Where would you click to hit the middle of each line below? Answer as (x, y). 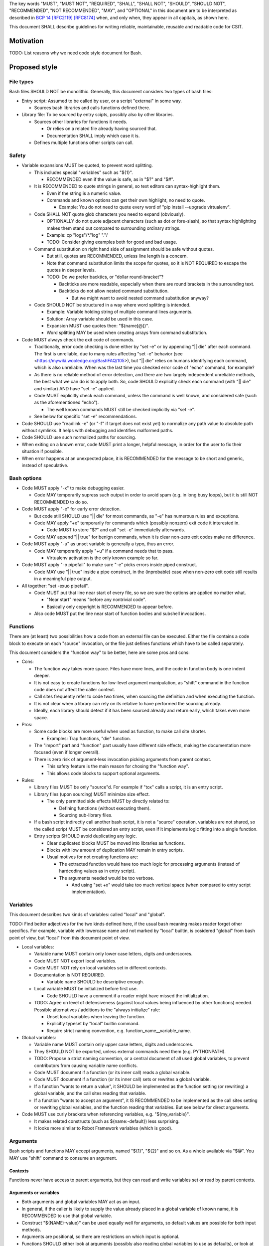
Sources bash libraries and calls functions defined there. (92, 108)
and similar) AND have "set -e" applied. (74, 388)
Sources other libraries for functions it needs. (81, 122)
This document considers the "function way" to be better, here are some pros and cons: (100, 652)
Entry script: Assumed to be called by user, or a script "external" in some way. (102, 101)
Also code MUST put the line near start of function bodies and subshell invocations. (120, 614)
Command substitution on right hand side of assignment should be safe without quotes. (124, 249)
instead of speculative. (45, 465)
